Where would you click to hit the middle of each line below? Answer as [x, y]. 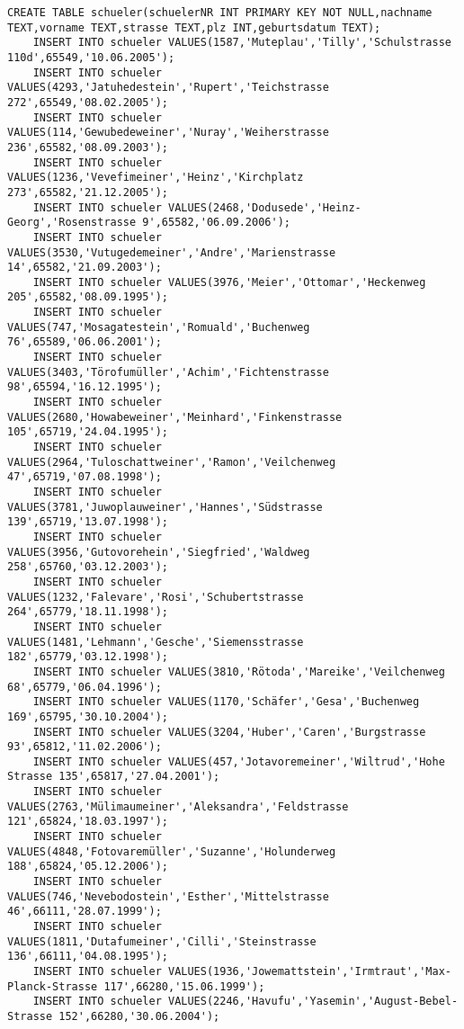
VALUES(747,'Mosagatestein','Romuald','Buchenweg [159, 327]
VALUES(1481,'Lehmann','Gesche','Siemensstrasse [156, 642]
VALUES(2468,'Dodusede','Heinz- [264, 207]
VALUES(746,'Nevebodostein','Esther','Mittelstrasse [168, 896]
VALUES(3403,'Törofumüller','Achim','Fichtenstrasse [168, 372]
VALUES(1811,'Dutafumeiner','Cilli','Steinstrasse [162, 941]
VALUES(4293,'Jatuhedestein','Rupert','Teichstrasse [168, 88]
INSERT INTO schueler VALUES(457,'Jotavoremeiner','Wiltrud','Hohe [239, 761]
